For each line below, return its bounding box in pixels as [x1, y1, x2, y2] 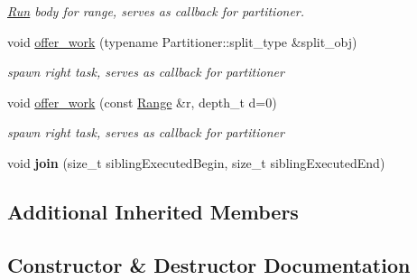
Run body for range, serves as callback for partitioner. [7, 2, 305, 20]
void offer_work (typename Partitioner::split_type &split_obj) [7, 32, 357, 51]
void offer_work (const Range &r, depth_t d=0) [7, 92, 277, 111]
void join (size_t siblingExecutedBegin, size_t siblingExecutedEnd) [7, 153, 385, 172]
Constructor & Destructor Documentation [7, 250, 411, 278]
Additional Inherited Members [7, 197, 299, 225]
